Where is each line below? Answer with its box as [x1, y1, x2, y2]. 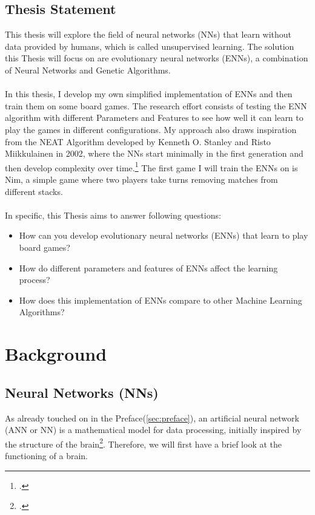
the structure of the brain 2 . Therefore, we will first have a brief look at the [5, 435, 282, 450]
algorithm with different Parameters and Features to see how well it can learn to [5, 111, 303, 124]
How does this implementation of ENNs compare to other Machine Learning [19, 293, 302, 306]
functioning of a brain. [5, 449, 88, 462]
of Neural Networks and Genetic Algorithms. [5, 63, 171, 76]
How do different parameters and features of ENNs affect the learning [19, 261, 278, 274]
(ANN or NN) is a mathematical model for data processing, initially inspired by [5, 423, 302, 436]
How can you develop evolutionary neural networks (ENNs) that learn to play [19, 229, 308, 242]
